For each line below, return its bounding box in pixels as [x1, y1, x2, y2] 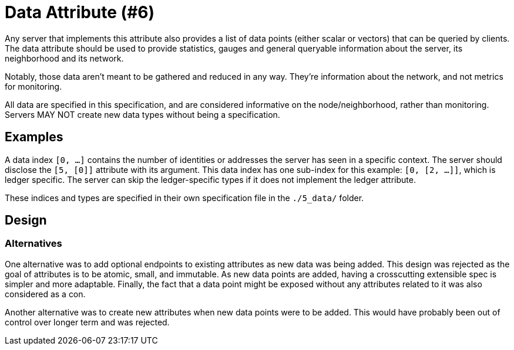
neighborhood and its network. [5, 53, 124, 63]
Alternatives [5, 237, 62, 250]
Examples [5, 130, 63, 145]
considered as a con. [5, 288, 86, 299]
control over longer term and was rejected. [5, 317, 170, 327]
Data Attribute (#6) [5, 2, 155, 22]
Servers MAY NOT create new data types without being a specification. [5, 109, 280, 120]
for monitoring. [5, 81, 62, 91]
